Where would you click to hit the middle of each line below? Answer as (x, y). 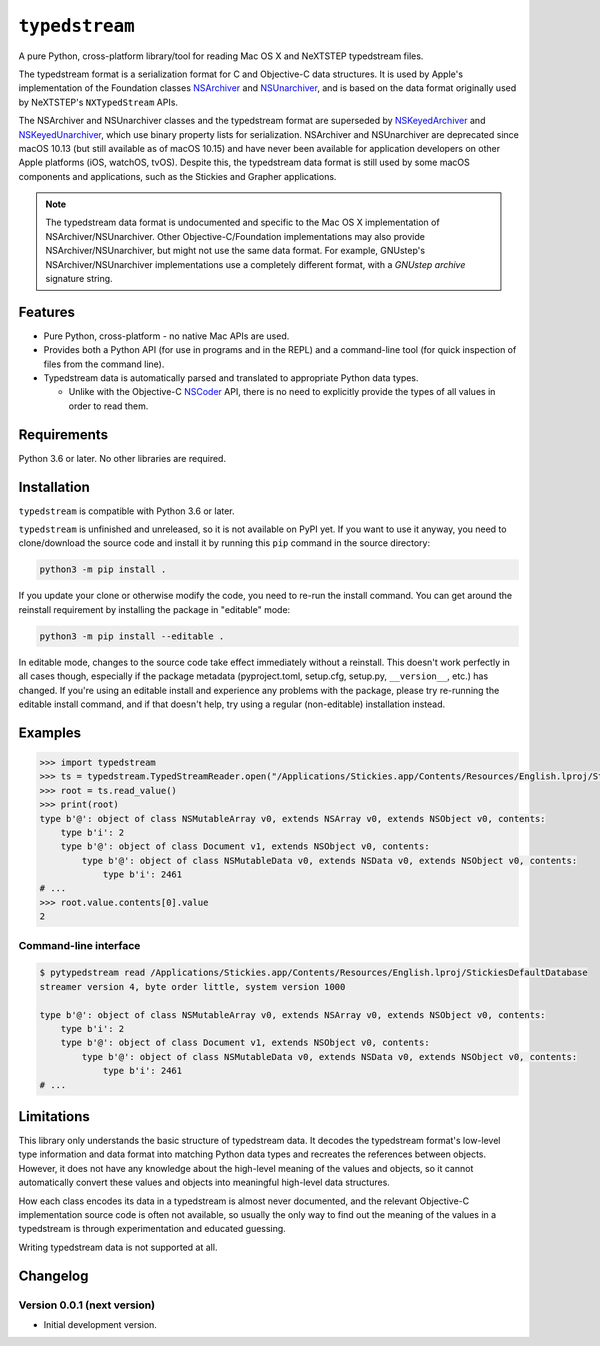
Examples (50, 732)
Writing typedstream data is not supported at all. (118, 1247)
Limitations (54, 1116)
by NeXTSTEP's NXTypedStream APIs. (98, 102)
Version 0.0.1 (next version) (86, 1305)
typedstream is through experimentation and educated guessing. (152, 1229)
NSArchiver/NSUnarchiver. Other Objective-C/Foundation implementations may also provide (235, 236)
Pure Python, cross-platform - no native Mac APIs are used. (166, 336)
